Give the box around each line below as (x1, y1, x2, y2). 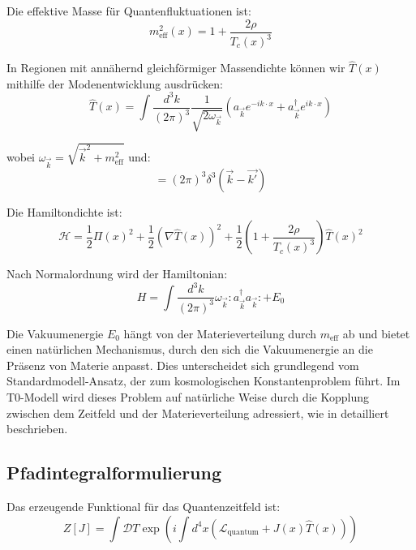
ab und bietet (342, 324, 410, 342)
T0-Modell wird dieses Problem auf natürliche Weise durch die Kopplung (6, 389, 370, 406)
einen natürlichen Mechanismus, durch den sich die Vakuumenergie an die (6, 341, 373, 358)
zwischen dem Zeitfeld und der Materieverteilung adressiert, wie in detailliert (6, 404, 389, 421)
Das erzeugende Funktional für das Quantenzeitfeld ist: (6, 498, 281, 515)
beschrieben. (6, 420, 68, 437)
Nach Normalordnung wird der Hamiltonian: (6, 265, 228, 282)
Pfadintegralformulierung (6, 460, 221, 485)
